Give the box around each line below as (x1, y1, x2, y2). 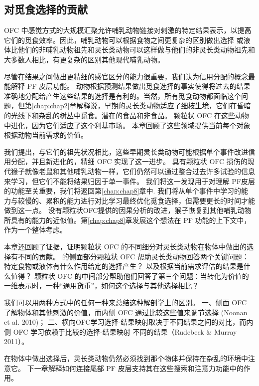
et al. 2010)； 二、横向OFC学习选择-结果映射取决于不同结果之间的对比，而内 (4, 317, 254, 327)
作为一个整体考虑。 (4, 224, 67, 235)
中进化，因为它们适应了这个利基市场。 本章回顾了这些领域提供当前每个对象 (4, 120, 251, 130)
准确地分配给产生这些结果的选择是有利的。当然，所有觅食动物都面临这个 (4, 90, 241, 101)
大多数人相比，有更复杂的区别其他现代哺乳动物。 (4, 54, 164, 64)
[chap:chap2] (32, 100, 70, 111)
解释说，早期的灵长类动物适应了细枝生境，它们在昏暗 (76, 100, 251, 111)
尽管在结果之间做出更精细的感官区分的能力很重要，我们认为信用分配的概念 (4, 71, 248, 81)
